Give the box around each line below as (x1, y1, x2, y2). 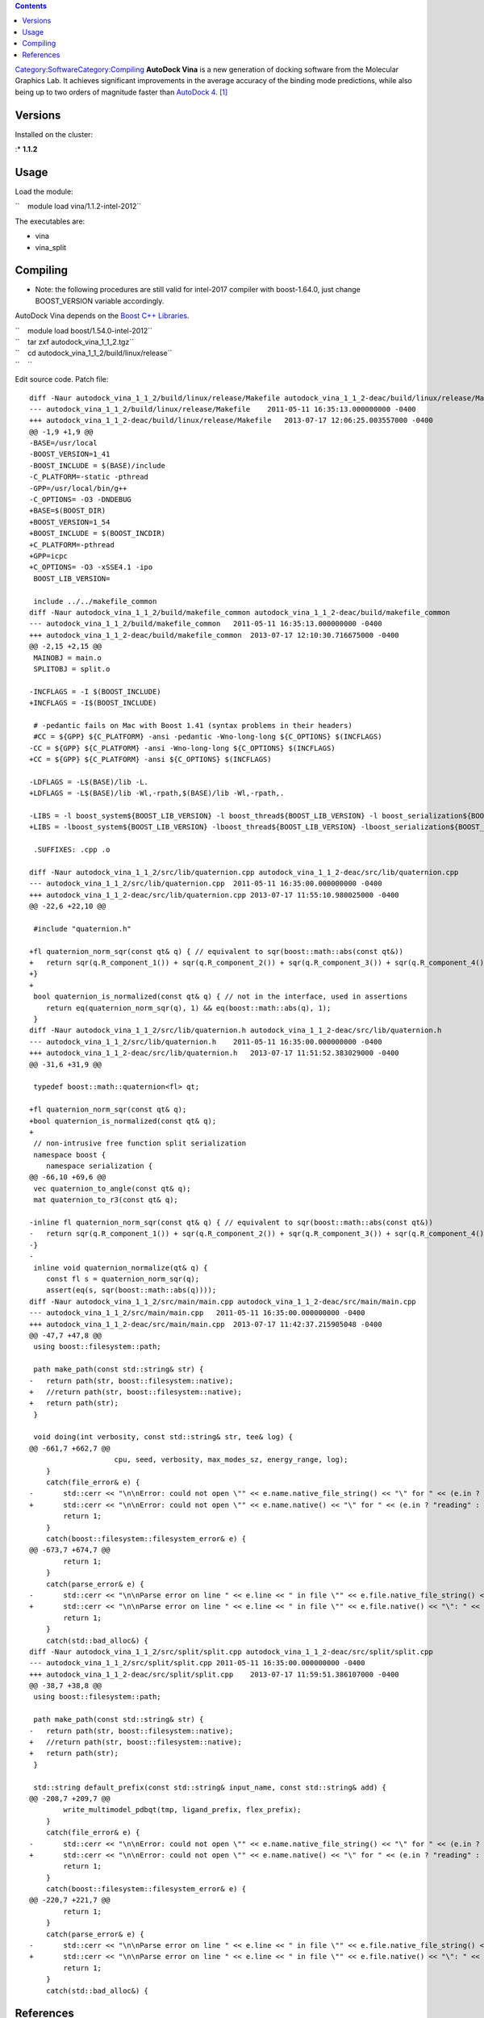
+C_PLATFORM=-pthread (29, 540, 115, 549)
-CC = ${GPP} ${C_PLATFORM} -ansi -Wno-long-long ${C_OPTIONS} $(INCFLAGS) (29, 743, 336, 752)
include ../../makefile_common (33, 597, 157, 605)
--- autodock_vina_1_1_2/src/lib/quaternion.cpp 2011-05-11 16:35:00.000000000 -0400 (29, 879, 382, 888)
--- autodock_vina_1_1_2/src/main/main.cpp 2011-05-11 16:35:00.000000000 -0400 (29, 1308, 365, 1317)
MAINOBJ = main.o (33, 653, 102, 662)
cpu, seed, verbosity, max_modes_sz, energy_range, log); (114, 1455, 348, 1464)
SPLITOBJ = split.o (33, 664, 111, 673)
